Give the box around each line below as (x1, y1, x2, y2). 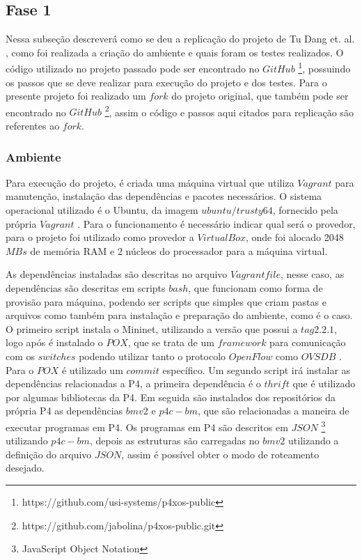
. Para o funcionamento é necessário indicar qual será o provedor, (77, 216, 356, 231)
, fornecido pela (272, 203, 338, 217)
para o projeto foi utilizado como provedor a (6, 230, 194, 244)
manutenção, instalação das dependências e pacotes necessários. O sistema (6, 189, 322, 203)
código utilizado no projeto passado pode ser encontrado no (6, 61, 260, 76)
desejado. (6, 460, 45, 475)
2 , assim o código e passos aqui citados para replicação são (104, 102, 354, 119)
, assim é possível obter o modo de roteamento (121, 446, 320, 461)
